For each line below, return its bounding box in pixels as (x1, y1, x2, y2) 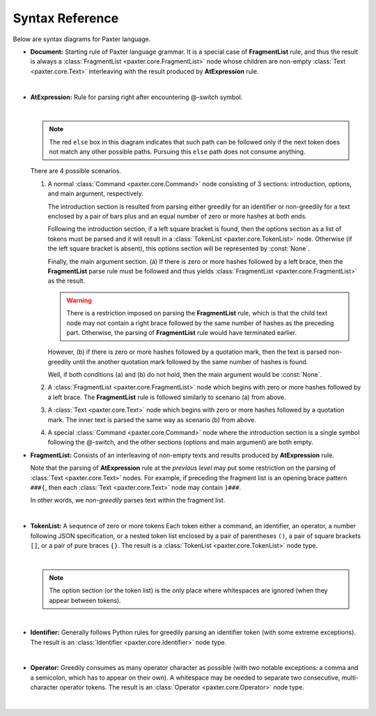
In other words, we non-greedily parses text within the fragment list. (30, 496, 226, 505)
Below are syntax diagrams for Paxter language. (13, 35, 151, 43)
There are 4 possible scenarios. (30, 167, 122, 175)
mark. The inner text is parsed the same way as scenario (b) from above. (47, 415, 257, 424)
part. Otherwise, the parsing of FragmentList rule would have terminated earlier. (66, 328, 297, 336)
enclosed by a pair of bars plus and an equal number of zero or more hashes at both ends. (47, 212, 308, 221)
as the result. (47, 276, 86, 285)
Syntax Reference (13, 10, 119, 26)
